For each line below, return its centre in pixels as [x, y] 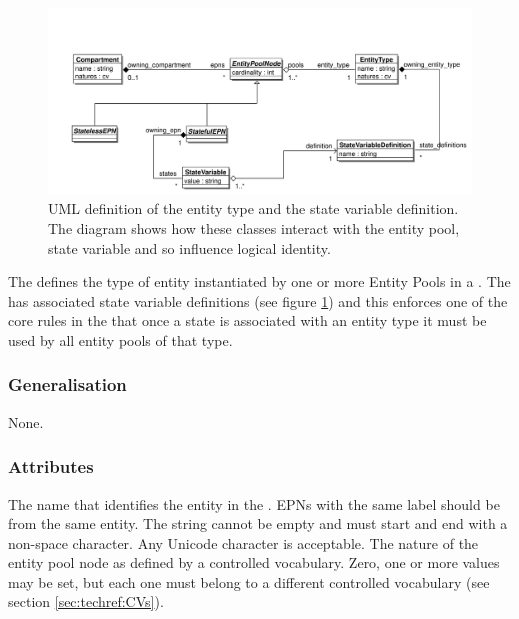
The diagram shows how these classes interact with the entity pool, [254, 227]
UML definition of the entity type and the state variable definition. [253, 208]
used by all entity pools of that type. [120, 339]
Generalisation [67, 384]
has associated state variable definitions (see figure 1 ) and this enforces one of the [258, 300]
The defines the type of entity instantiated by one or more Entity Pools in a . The [259, 281]
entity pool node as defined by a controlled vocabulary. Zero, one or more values [254, 562]
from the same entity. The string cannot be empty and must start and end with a [258, 523]
